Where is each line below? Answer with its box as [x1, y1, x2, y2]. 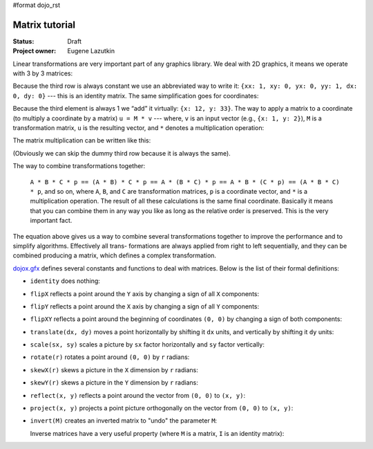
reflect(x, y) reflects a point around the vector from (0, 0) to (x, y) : [30, 391, 246, 399]
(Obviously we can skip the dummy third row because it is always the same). [12, 149, 231, 157]
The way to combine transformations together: [12, 162, 146, 170]
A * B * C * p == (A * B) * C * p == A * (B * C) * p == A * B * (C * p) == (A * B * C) [30, 178, 340, 186]
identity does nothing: [30, 277, 100, 285]
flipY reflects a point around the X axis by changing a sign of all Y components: [30, 302, 259, 311]
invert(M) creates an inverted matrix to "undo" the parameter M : [30, 416, 218, 425]
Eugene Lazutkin [67, 47, 115, 55]
